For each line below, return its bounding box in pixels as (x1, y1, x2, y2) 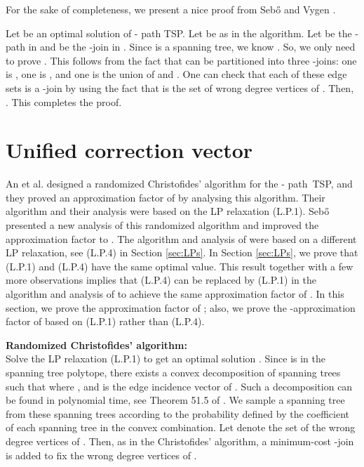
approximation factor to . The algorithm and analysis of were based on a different (6, 231, 357, 246)
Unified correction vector (6, 136, 253, 164)
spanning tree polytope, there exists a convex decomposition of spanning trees (6, 365, 341, 379)
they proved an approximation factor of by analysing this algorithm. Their (6, 190, 325, 204)
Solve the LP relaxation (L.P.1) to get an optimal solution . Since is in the (6, 351, 325, 366)
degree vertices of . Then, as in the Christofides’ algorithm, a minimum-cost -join (6, 433, 354, 448)
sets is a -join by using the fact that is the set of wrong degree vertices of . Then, (6, 80, 354, 95)
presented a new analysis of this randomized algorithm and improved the (6, 218, 319, 232)
